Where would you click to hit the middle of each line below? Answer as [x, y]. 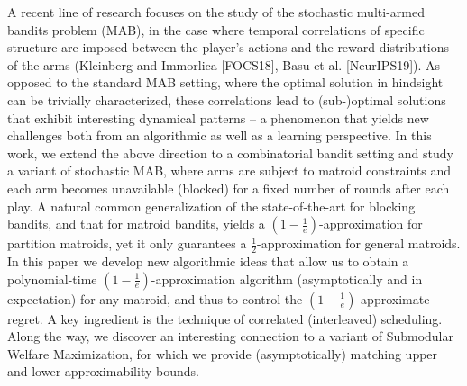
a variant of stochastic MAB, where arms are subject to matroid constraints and [229, 171]
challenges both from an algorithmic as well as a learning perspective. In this [220, 135]
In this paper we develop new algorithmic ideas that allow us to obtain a [208, 260]
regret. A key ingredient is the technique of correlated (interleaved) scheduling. [225, 318]
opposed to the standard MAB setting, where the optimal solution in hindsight [225, 82]
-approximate [393, 298]
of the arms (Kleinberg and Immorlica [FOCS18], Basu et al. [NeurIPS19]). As [224, 64]
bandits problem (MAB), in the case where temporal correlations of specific [216, 29]
